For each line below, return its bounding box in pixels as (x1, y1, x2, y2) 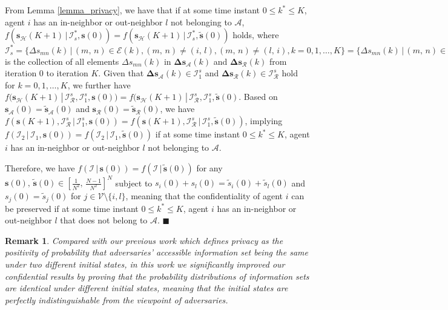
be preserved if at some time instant (5, 202, 139, 214)
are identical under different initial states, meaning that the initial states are (5, 282, 288, 294)
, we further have (67, 78, 131, 91)
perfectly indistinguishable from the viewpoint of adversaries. (5, 293, 228, 306)
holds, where (232, 28, 279, 41)
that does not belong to (60, 214, 148, 226)
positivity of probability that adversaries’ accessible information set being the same (5, 246, 308, 259)
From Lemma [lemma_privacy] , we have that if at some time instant (5, 4, 260, 16)
